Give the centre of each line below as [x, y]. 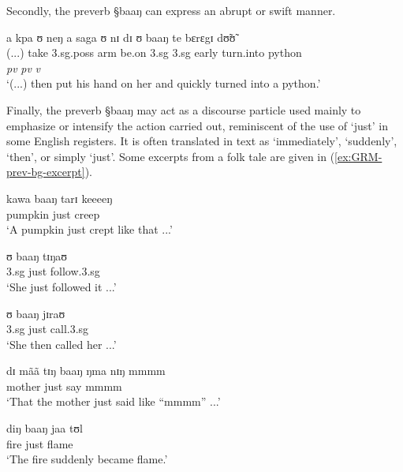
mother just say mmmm [64, 386]
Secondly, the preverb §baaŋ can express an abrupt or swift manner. [171, 10]
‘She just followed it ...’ [62, 286]
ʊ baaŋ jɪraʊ [36, 313]
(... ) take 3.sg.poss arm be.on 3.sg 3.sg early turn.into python [154, 52]
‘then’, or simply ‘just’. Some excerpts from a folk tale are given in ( [171, 156]
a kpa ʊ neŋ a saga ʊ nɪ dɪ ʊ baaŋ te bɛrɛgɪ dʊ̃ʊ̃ [121, 37]
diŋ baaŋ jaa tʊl [45, 428]
